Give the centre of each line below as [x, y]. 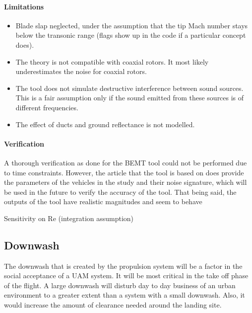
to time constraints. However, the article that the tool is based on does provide [124, 172]
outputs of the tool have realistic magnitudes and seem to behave [103, 201]
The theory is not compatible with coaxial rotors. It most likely [112, 61]
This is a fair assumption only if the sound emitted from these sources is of [130, 98]
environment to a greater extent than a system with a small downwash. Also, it [125, 295]
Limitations [24, 6]
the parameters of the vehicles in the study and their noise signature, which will [126, 182]
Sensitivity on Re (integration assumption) [69, 218]
